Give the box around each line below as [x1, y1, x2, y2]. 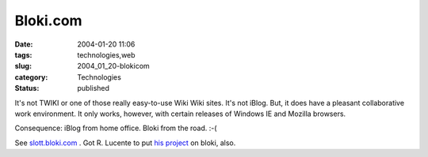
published [77, 84, 110, 93]
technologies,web [77, 50, 136, 59]
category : [14, 72, 48, 82]
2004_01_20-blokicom [77, 62, 150, 71]
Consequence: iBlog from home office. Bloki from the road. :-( [14, 123, 217, 133]
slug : [14, 62, 32, 71]
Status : [14, 84, 40, 93]
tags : [14, 50, 32, 59]
